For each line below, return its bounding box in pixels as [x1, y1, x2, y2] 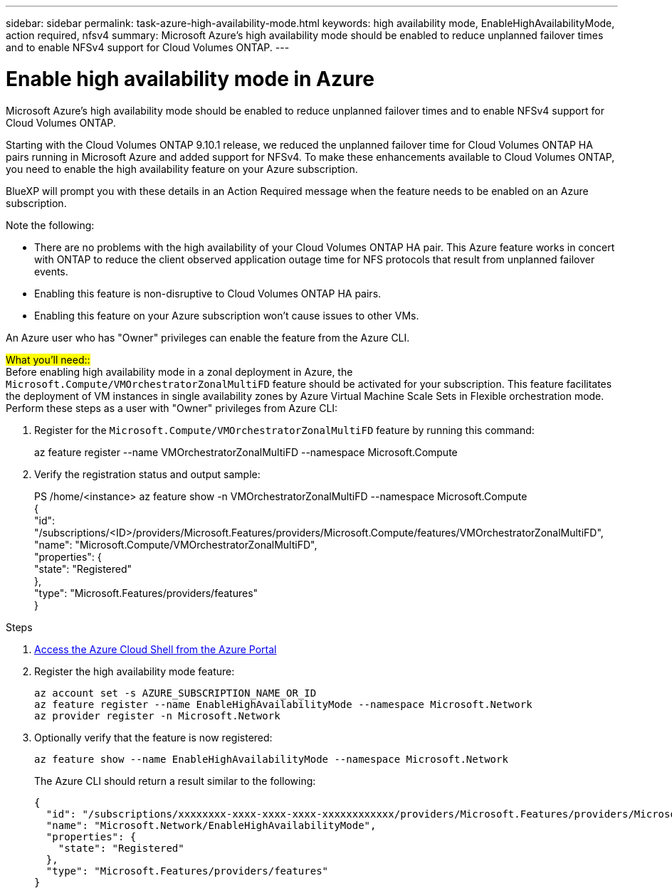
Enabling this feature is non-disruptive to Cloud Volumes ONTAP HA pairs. [34, 287, 382, 300]
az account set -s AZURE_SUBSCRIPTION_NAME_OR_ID [34, 687, 317, 699]
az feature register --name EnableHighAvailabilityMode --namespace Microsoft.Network [34, 698, 532, 710]
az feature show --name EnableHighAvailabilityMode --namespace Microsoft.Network [34, 753, 508, 765]
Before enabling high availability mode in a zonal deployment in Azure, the [6, 365, 353, 378]
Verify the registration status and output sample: [34, 467, 261, 480]
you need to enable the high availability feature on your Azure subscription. [6, 162, 358, 175]
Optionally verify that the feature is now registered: [34, 731, 273, 744]
